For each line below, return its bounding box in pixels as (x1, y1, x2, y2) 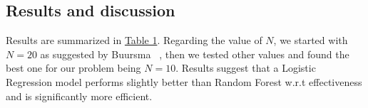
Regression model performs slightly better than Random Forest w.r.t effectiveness (6, 74, 362, 89)
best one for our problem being (6, 60, 141, 75)
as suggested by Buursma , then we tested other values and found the (40, 46, 349, 61)
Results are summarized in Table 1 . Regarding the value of (6, 33, 262, 48)
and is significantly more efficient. (6, 88, 153, 103)
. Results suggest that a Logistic (175, 60, 316, 75)
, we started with (273, 33, 348, 48)
